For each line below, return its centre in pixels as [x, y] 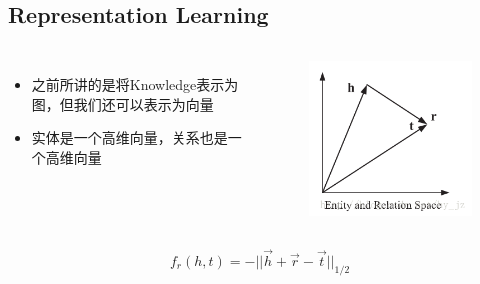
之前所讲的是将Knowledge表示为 [135, 84]
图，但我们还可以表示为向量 [122, 103]
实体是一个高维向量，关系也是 [129, 137]
